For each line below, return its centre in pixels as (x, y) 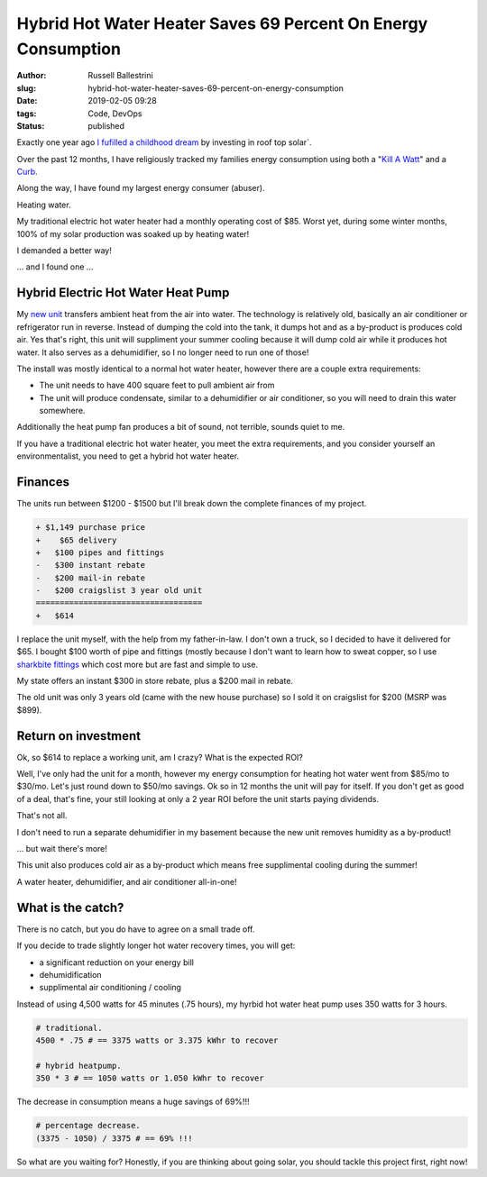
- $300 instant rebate (91, 565)
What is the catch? (70, 907)
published (106, 125)
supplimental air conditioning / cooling (110, 988)
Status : (31, 125)
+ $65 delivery (76, 540)
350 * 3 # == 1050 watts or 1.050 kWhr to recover (150, 1078)
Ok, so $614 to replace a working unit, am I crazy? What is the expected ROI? (160, 757)
